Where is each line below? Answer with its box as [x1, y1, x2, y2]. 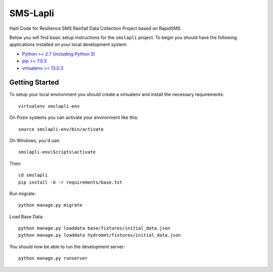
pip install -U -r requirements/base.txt [18, 179, 122, 185]
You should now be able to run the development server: [9, 243, 125, 250]
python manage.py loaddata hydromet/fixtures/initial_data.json [18, 233, 181, 238]
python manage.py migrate [18, 202, 83, 208]
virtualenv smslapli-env [18, 103, 80, 109]
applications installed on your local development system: [9, 41, 128, 48]
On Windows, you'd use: [9, 137, 61, 144]
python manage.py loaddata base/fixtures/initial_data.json [18, 225, 170, 231]
